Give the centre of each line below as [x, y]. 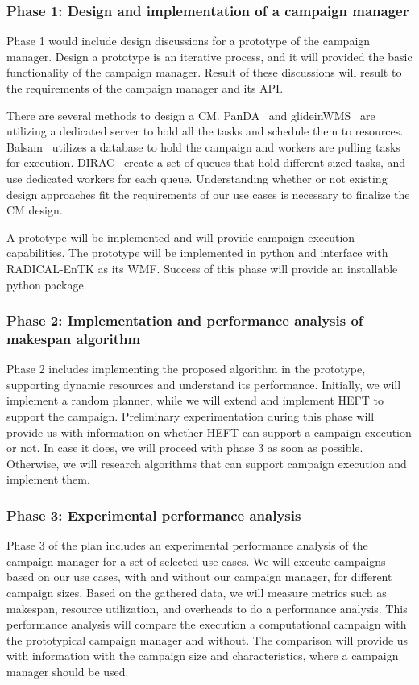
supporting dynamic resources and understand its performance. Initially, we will [204, 384]
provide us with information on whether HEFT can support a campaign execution [209, 432]
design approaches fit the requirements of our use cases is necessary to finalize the [208, 194]
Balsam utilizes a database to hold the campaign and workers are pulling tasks [203, 146]
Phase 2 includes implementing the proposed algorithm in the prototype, [186, 369]
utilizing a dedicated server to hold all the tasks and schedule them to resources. [205, 131]
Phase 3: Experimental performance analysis [154, 515]
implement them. [48, 479]
